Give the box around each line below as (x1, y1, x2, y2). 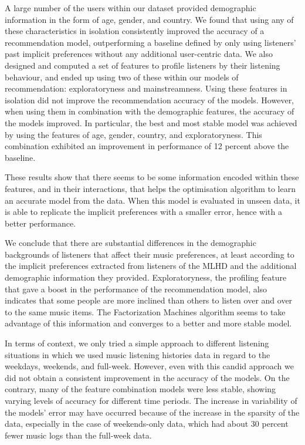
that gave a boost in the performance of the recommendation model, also (5, 282, 267, 295)
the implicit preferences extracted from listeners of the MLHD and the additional (5, 259, 297, 272)
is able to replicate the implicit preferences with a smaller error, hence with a (5, 205, 282, 218)
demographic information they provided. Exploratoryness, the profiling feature (5, 271, 287, 284)
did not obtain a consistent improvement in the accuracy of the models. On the (5, 371, 290, 383)
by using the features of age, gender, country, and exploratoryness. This (5, 128, 262, 140)
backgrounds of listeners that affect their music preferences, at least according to (5, 248, 294, 260)
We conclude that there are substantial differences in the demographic (5, 237, 256, 249)
